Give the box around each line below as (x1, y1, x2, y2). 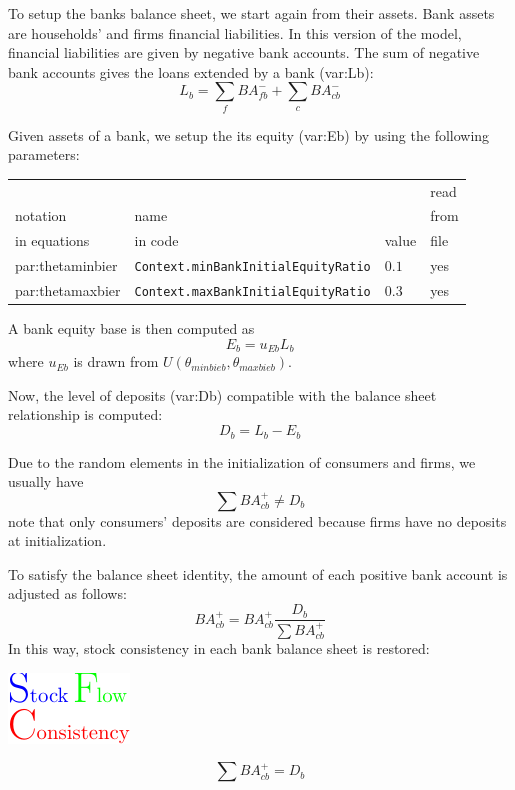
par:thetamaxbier (15, 280, 121, 301)
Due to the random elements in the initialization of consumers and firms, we (8, 451, 476, 472)
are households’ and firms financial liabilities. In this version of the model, (8, 22, 462, 43)
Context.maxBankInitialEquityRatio (134, 285, 371, 300)
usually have (8, 471, 84, 492)
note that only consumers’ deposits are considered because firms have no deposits (8, 510, 507, 531)
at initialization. (8, 530, 107, 551)
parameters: (8, 144, 80, 165)
